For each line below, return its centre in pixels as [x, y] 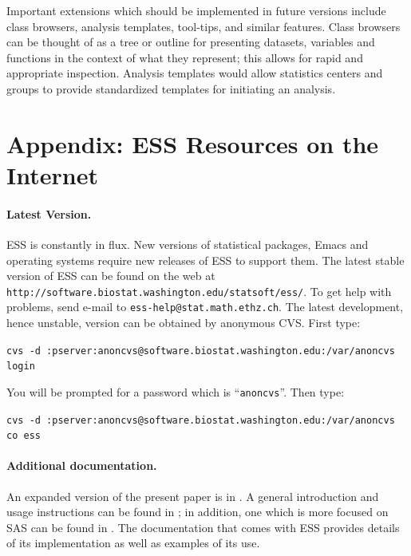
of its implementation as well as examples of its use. [133, 543]
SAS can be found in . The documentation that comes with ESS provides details [203, 527]
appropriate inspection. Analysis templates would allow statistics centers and [195, 73]
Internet [52, 174]
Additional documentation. [82, 465]
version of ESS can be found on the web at [111, 276]
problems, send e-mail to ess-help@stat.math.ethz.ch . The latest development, [205, 307]
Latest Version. [49, 213]
